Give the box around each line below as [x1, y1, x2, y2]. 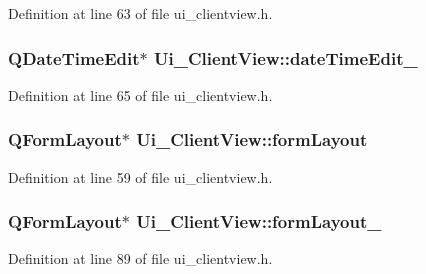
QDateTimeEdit [8, 45, 140, 70]
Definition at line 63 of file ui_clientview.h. [8, 3, 273, 23]
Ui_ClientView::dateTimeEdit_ [154, 45, 418, 70]
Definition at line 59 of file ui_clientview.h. [8, 166, 273, 187]
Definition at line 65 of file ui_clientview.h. [8, 84, 273, 105]
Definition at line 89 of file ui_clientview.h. [8, 248, 273, 269]
